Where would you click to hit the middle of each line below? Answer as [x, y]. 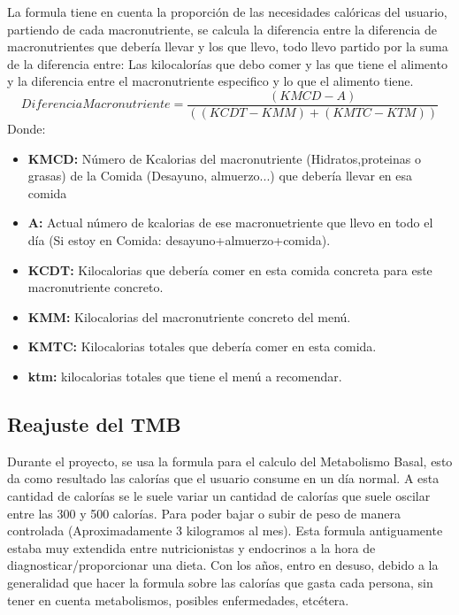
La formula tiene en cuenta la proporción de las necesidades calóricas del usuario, [227, 12]
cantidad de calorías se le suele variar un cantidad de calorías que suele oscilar [219, 495]
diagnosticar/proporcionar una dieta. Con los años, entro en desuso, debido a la [223, 565]
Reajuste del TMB [94, 423]
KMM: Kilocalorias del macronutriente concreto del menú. [189, 316]
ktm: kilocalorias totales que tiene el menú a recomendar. [185, 376]
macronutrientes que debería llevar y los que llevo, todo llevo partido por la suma [228, 46]
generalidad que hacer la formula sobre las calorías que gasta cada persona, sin [220, 582]
